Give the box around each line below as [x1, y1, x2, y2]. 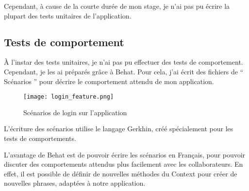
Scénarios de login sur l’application [23, 107, 127, 117]
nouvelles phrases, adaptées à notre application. [4, 178, 146, 188]
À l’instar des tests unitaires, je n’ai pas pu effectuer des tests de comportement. [4, 57, 243, 67]
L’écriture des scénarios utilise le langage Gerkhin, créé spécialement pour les [4, 123, 233, 134]
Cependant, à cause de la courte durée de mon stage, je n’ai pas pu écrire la [4, 1, 230, 11]
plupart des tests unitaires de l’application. [4, 10, 132, 20]
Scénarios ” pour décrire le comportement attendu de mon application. [4, 76, 214, 86]
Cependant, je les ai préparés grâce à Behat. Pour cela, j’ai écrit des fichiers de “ [4, 66, 244, 76]
